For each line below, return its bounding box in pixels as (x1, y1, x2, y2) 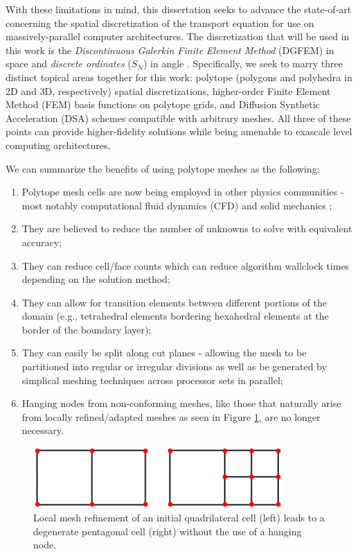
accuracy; (21, 234, 62, 249)
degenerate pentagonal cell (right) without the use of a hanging (33, 523, 302, 538)
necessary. (21, 423, 64, 438)
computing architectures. (6, 137, 111, 152)
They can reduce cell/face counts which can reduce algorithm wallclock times (21, 258, 350, 272)
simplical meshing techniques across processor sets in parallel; (21, 372, 283, 387)
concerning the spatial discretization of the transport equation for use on (6, 15, 314, 30)
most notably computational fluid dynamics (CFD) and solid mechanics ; (21, 198, 332, 212)
